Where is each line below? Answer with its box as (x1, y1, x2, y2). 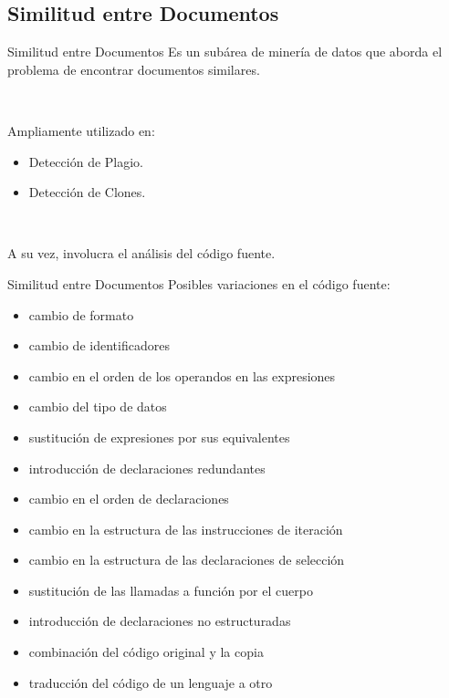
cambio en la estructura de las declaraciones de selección (28, 550, 345, 569)
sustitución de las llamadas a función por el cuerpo (28, 580, 313, 599)
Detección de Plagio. (28, 151, 144, 171)
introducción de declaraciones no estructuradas (28, 611, 291, 630)
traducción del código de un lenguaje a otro (28, 672, 273, 692)
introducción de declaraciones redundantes (28, 458, 266, 477)
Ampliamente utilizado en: (7, 120, 155, 140)
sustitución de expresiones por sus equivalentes (28, 427, 290, 446)
